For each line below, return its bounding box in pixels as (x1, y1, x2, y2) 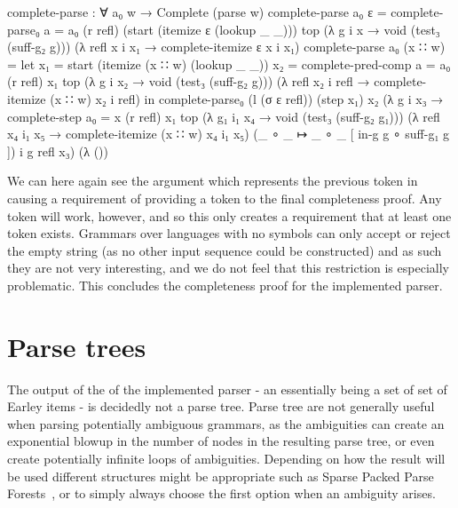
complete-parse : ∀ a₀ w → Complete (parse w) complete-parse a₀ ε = (7, 3, 387, 20)
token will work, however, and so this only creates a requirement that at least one (7, 206, 452, 225)
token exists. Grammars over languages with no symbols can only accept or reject (7, 224, 451, 242)
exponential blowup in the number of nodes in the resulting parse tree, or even (7, 432, 435, 450)
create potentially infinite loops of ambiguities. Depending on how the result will (7, 449, 446, 467)
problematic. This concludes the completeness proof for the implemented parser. (7, 275, 443, 294)
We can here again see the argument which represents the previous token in (7, 171, 418, 190)
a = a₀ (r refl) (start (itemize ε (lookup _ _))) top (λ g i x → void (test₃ (43, 20, 440, 38)
